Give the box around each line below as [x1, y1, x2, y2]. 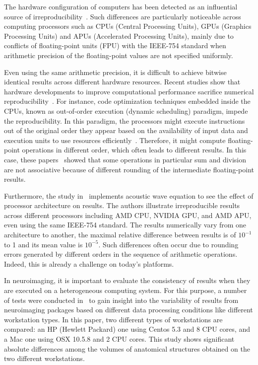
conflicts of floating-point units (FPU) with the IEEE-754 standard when [4, 40, 226, 51]
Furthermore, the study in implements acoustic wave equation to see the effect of [4, 190, 254, 201]
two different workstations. [4, 353, 85, 364]
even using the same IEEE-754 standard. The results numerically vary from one [4, 219, 247, 230]
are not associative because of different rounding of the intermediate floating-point [4, 164, 255, 174]
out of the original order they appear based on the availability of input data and [4, 125, 248, 136]
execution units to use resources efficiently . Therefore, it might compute [4, 135, 226, 145]
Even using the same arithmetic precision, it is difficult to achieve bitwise [4, 67, 227, 77]
